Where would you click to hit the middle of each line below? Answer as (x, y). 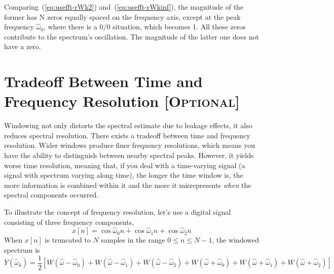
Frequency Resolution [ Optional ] (122, 101)
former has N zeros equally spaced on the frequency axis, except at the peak (122, 16)
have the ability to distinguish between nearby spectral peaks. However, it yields (129, 155)
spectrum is (22, 250)
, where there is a (70, 27)
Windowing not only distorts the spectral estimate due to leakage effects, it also (128, 125)
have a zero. (23, 46)
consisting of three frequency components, (69, 222)
